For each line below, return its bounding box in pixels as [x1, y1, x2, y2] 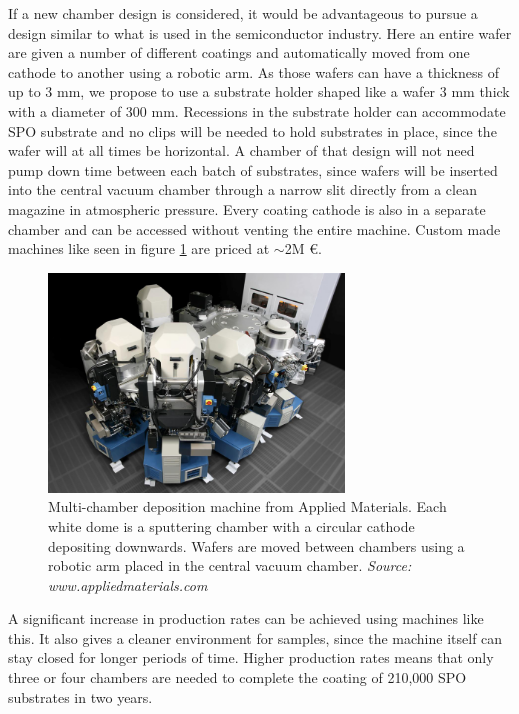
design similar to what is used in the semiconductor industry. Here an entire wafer [8, 22, 512, 43]
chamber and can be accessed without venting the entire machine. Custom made [8, 218, 501, 239]
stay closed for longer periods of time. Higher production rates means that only [8, 647, 494, 668]
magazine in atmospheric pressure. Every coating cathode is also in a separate [8, 198, 486, 219]
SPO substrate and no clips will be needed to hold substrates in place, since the [8, 120, 497, 141]
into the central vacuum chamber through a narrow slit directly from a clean [8, 179, 477, 200]
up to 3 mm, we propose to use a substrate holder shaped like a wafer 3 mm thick [8, 81, 510, 102]
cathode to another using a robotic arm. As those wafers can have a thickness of [8, 61, 499, 82]
